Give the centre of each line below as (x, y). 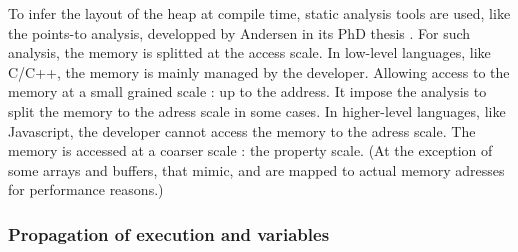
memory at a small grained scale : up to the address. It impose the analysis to (247, 91)
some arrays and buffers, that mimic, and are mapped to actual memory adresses (256, 169)
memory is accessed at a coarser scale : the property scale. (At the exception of (250, 150)
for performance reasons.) (86, 189)
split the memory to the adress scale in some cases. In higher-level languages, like (257, 110)
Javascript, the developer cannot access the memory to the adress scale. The (242, 130)
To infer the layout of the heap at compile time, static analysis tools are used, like (259, 13)
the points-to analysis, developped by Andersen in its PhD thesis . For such (239, 32)
